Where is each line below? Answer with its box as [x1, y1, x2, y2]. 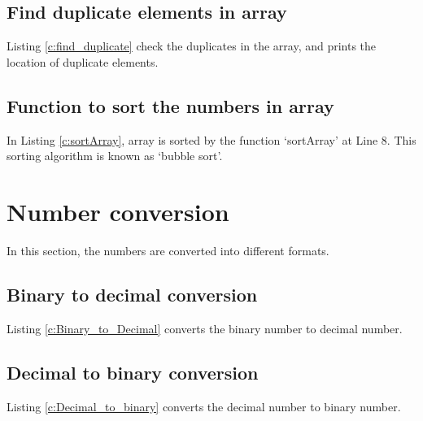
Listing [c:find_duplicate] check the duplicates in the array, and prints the [7, 37, 377, 54]
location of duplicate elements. [7, 53, 159, 70]
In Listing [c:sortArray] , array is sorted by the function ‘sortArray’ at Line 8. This [7, 131, 416, 148]
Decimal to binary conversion [7, 359, 259, 384]
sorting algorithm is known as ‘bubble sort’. [7, 147, 223, 164]
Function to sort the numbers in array [7, 93, 334, 118]
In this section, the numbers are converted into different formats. [7, 241, 329, 258]
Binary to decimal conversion [7, 281, 258, 306]
